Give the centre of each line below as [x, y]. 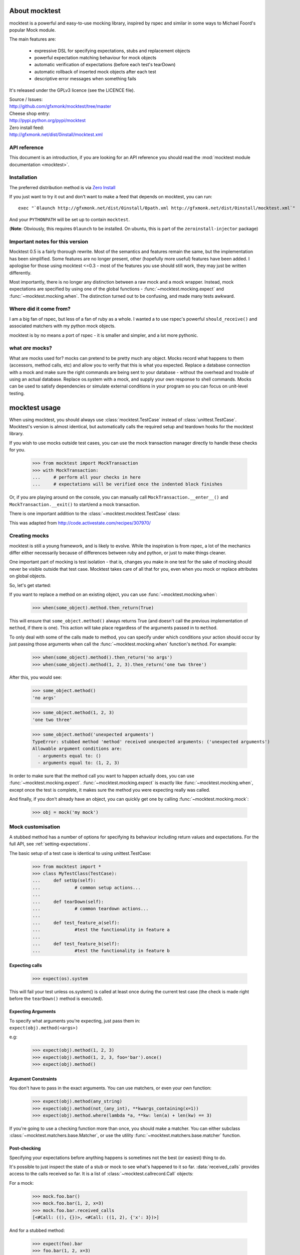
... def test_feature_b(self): [76, 944]
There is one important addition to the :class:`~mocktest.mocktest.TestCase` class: [95, 514]
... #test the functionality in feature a [101, 930]
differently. [21, 273]
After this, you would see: [36, 677]
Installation [23, 177]
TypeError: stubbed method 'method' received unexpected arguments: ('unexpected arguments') [151, 741]
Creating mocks [29, 536]
